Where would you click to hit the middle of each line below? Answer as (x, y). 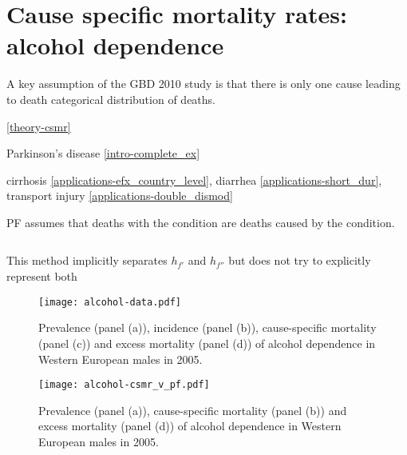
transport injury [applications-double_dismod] (120, 196)
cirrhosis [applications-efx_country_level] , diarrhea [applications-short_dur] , (194, 180)
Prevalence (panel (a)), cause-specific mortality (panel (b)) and (193, 410)
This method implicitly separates (87, 260)
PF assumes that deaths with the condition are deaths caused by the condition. (201, 222)
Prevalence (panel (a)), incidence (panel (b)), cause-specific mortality (207, 327)
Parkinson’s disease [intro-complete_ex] (103, 153)
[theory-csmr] (39, 126)
